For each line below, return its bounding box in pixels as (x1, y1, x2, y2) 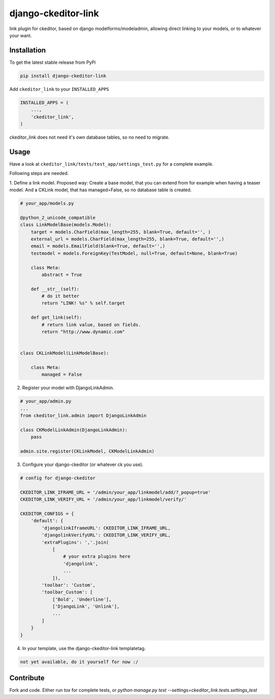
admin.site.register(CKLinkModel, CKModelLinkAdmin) (20, 449, 155, 454)
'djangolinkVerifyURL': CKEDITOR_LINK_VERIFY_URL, (41, 532, 171, 538)
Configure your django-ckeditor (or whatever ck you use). (22, 461, 144, 468)
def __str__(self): (31, 286, 80, 292)
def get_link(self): (31, 315, 82, 321)
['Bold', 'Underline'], (52, 597, 112, 602)
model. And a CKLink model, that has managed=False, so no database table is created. (9, 187, 192, 193)
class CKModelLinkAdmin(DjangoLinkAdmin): (20, 427, 128, 433)
